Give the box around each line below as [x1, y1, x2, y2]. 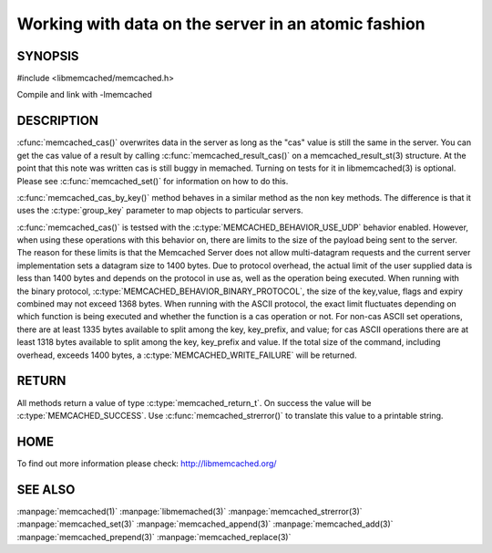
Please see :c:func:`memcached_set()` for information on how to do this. [16, 175, 289, 186]
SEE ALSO [16, 482, 76, 497]
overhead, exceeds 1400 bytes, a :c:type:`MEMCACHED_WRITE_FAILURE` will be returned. [16, 350, 357, 360]
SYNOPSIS [16, 48, 79, 64]
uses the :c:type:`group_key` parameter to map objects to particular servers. [16, 205, 304, 216]
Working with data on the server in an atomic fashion [16, 14, 425, 34]
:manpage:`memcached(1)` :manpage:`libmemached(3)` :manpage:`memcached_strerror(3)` [16, 506, 364, 516]
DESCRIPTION [16, 113, 99, 129]
